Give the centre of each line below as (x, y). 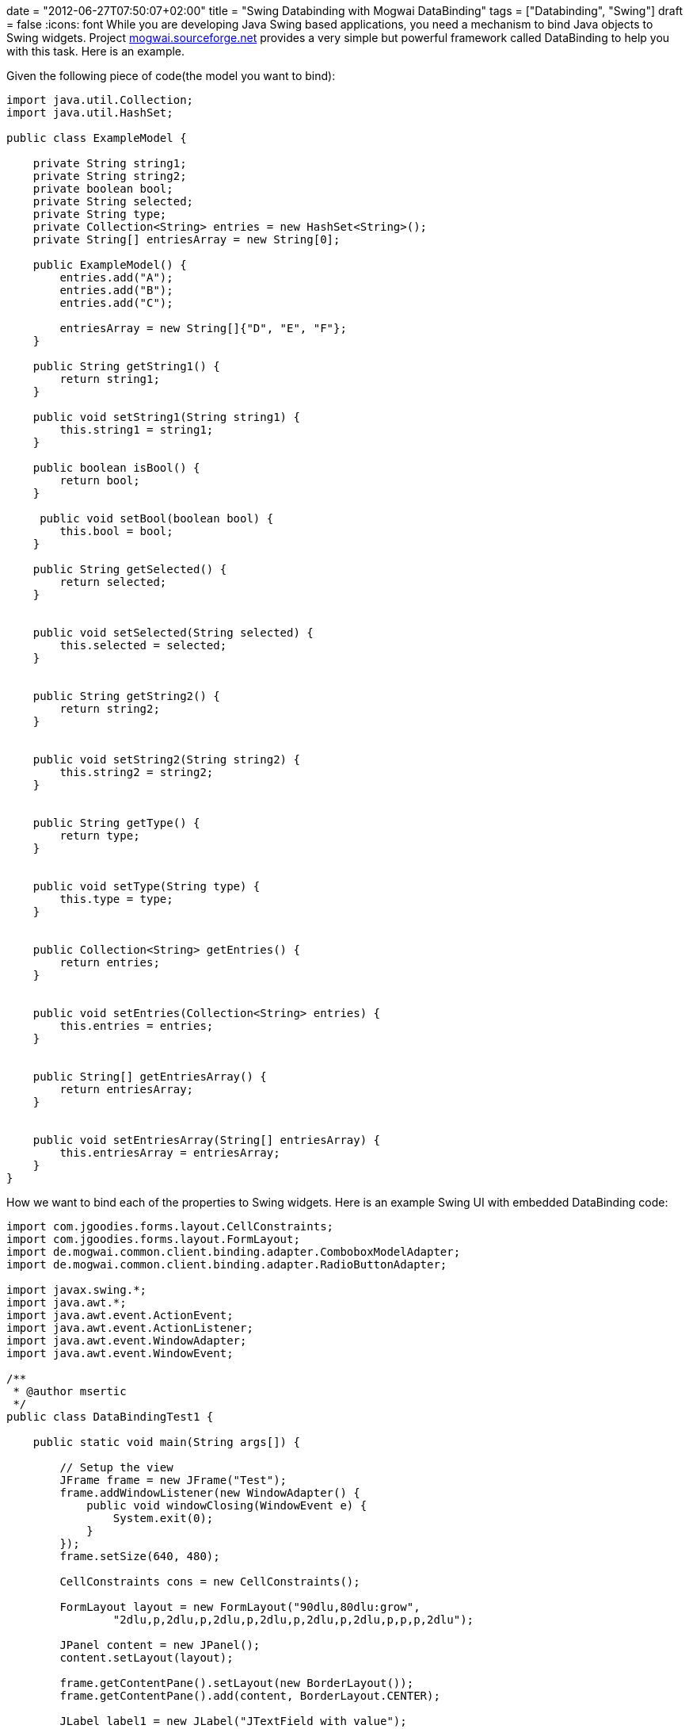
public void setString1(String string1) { (166, 417)
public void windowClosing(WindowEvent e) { (227, 1505)
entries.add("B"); (116, 290)
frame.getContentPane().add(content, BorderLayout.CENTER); (250, 1696)
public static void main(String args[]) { (166, 1442)
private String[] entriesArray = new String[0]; (187, 239)
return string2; (110, 709)
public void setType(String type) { (147, 886)
